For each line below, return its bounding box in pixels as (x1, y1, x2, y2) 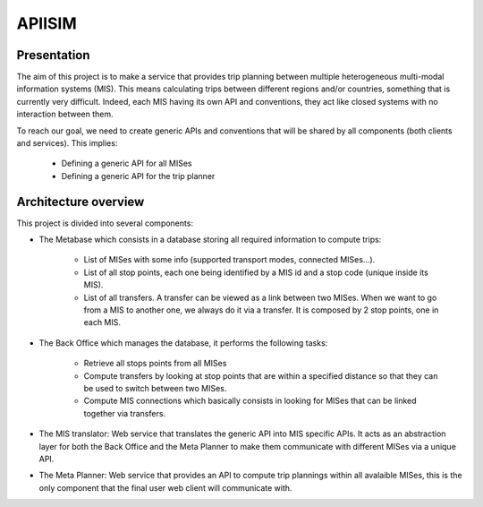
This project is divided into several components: (16, 218, 194, 228)
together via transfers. (83, 408, 165, 418)
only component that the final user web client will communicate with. (38, 482, 292, 493)
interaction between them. (16, 108, 114, 120)
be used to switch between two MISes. (83, 383, 227, 393)
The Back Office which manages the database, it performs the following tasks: (38, 337, 328, 348)
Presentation (16, 47, 90, 63)
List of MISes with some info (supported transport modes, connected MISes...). (83, 254, 376, 265)
